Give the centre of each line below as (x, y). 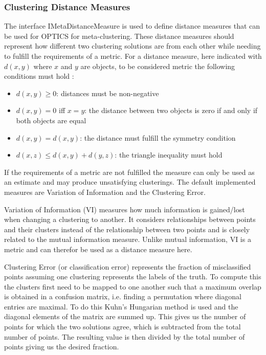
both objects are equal (51, 120)
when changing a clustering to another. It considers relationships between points (130, 219)
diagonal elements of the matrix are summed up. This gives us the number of (125, 316)
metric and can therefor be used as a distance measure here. (98, 249)
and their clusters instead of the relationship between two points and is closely (127, 229)
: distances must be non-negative (108, 93)
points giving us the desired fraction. (62, 347)
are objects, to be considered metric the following (158, 66)
